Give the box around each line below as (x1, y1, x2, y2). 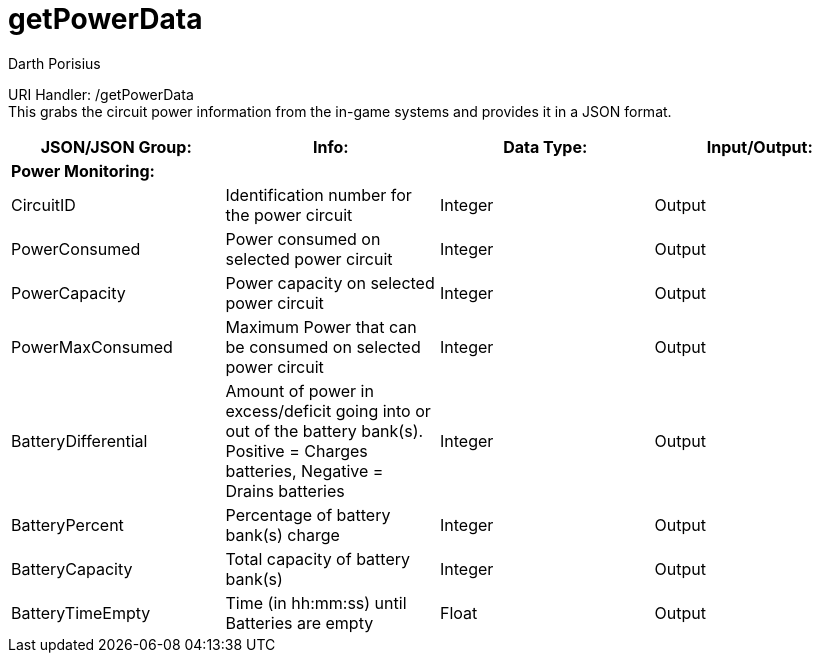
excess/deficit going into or (225, 400, 431, 421)
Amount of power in (225, 380, 374, 401)
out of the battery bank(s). (225, 420, 424, 441)
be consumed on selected (225, 336, 421, 357)
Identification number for (225, 184, 412, 205)
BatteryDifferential (11, 430, 148, 451)
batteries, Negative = (225, 460, 384, 481)
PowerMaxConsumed (11, 336, 173, 357)
